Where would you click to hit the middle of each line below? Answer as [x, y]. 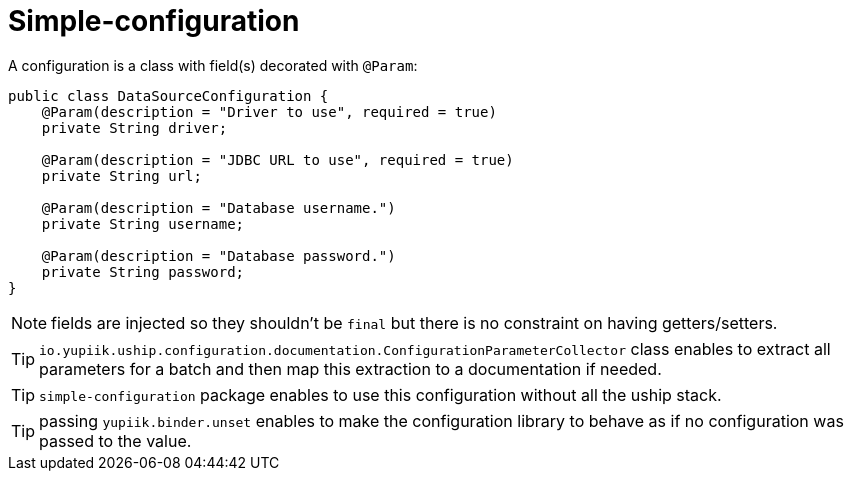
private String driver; [134, 127]
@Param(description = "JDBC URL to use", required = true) [277, 159]
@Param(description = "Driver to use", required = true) [269, 111]
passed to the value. [115, 440]
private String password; [143, 271]
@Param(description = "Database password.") [218, 255]
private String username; [143, 223]
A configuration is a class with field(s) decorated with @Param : [213, 65]
